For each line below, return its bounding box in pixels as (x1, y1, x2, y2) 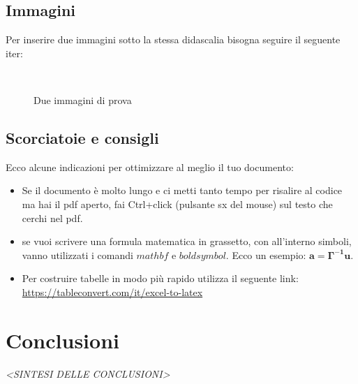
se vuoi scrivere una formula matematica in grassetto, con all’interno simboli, (22, 234, 352, 249)
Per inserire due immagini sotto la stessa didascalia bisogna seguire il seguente (6, 32, 341, 47)
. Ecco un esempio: (225, 247, 306, 262)
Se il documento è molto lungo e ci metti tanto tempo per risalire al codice (22, 183, 343, 198)
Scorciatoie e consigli (6, 126, 159, 148)
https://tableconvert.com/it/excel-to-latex (22, 284, 203, 299)
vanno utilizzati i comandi (22, 247, 133, 262)
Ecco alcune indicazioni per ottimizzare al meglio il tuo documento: (6, 159, 294, 174)
